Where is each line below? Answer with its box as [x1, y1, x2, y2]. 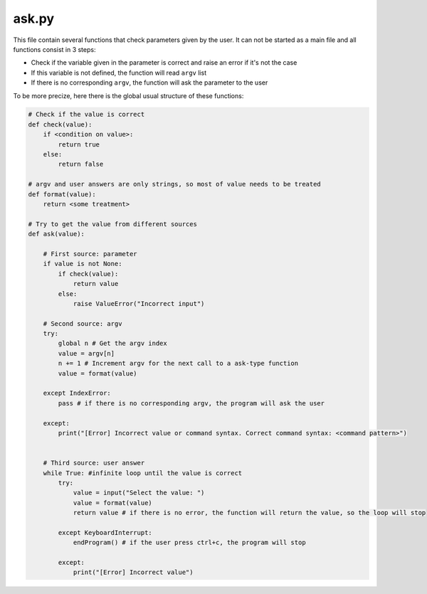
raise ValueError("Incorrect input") [73, 299, 205, 307]
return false [58, 160, 104, 169]
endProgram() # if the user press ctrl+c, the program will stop [73, 539, 306, 547]
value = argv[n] [58, 349, 115, 357]
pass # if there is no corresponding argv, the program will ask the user [58, 399, 325, 407]
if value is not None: [43, 260, 122, 268]
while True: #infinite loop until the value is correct [43, 469, 243, 477]
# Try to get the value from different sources [28, 220, 197, 228]
